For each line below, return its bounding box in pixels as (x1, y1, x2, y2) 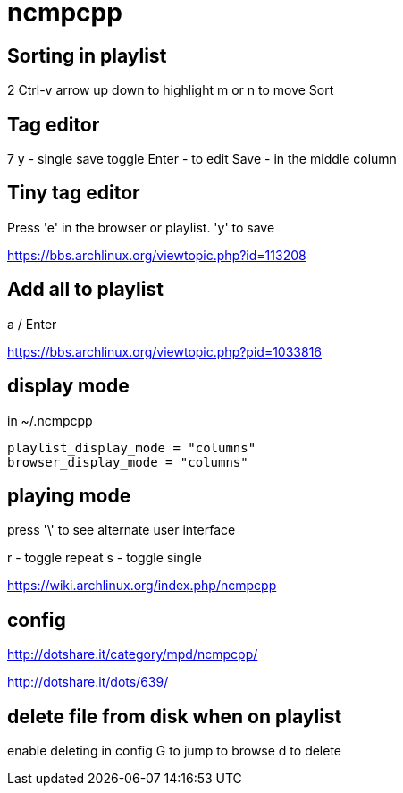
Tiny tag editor (7, 181, 140, 205)
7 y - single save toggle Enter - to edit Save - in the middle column (7, 151, 397, 167)
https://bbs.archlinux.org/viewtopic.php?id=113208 (7, 247, 306, 263)
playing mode (7, 484, 131, 507)
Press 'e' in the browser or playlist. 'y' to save (7, 219, 275, 235)
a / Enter (7, 316, 57, 332)
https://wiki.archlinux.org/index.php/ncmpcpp (7, 578, 277, 594)
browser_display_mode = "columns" (7, 454, 248, 469)
